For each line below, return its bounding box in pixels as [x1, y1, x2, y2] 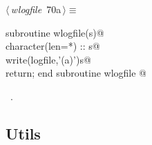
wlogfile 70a [10, 2, 61, 16]
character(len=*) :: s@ [6, 39, 100, 53]
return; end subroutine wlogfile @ [6, 66, 147, 80]
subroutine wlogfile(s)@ [6, 25, 104, 39]
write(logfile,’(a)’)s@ [6, 52, 91, 66]
